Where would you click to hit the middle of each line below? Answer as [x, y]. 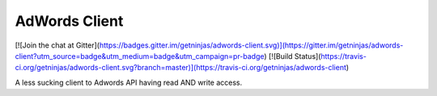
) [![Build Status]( [293, 56]
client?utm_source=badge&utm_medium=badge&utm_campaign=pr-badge [140, 56]
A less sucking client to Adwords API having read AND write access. [129, 82]
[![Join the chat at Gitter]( [57, 45]
